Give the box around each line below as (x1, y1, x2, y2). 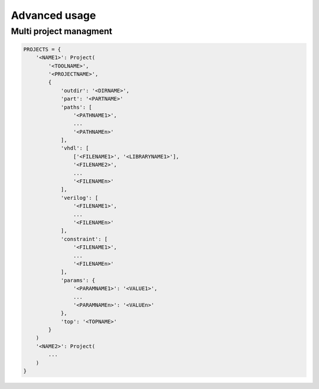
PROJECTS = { (23, 46, 61, 52)
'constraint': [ (60, 236, 108, 242)
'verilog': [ (60, 194, 99, 201)
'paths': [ (60, 104, 93, 110)
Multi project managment (11, 26, 112, 37)
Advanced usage (11, 9, 96, 22)
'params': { (60, 277, 96, 283)
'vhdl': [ (60, 145, 89, 151)
